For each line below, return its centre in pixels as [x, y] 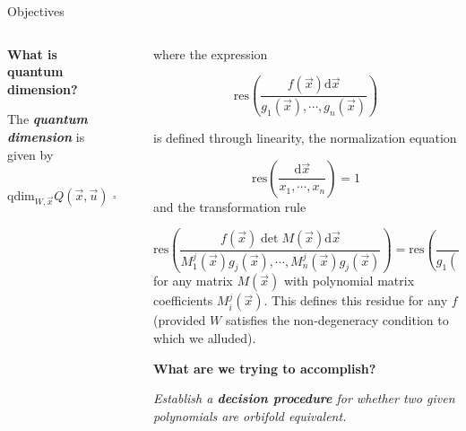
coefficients [183, 300]
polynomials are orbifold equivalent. [250, 415]
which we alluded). [204, 338]
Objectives [36, 11]
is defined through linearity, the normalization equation [305, 138]
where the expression [210, 53]
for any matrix [193, 281]
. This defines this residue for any [356, 300]
